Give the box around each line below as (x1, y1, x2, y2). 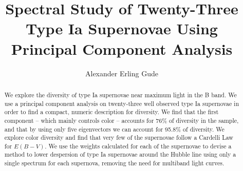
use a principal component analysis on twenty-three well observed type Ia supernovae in (4, 99, 239, 108)
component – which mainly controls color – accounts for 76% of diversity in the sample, (4, 116, 239, 124)
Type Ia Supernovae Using (26, 18, 218, 39)
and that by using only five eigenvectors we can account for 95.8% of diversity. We (4, 124, 225, 133)
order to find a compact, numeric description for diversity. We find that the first (4, 108, 219, 116)
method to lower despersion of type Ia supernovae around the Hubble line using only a (4, 150, 236, 159)
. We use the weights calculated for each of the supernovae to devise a (45, 141, 232, 150)
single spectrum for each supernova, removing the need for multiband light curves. (4, 159, 225, 167)
